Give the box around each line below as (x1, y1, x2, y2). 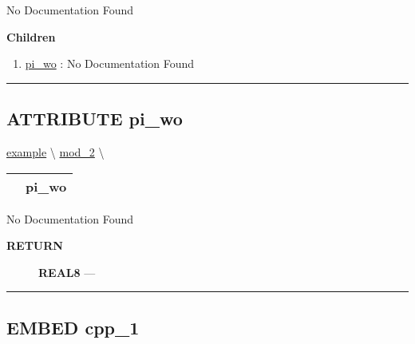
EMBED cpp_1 (6, 314, 140, 339)
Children (6, 28, 56, 45)
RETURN (6, 237, 63, 254)
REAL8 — (38, 263, 96, 280)
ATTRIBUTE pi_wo (6, 106, 183, 131)
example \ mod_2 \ (6, 143, 105, 160)
